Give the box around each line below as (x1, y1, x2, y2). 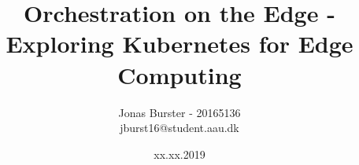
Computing (117, 58, 242, 90)
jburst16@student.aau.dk (120, 119, 239, 136)
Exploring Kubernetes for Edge (6, 27, 353, 60)
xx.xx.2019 (154, 145, 205, 162)
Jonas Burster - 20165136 (118, 104, 241, 120)
